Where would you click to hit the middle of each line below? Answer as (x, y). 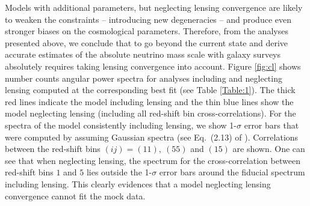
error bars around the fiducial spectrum (232, 172)
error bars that (271, 125)
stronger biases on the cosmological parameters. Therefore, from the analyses (147, 31)
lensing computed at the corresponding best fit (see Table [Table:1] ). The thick (150, 90)
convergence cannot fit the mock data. (75, 195)
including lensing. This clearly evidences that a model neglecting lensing (138, 183)
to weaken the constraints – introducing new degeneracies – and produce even (148, 19)
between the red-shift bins (53, 149)
